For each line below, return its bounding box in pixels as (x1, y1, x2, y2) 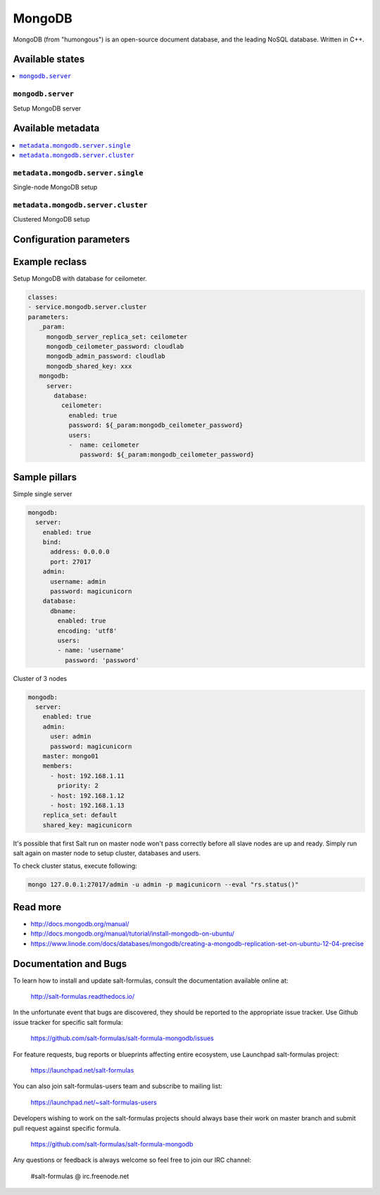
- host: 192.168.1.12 (50, 791, 125, 800)
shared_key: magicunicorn (42, 821, 132, 829)
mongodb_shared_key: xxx (46, 362, 132, 370)
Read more (13, 901, 62, 913)
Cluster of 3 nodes (13, 674, 67, 682)
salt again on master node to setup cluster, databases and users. (13, 849, 201, 857)
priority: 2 (57, 781, 99, 790)
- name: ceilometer (68, 440, 140, 449)
